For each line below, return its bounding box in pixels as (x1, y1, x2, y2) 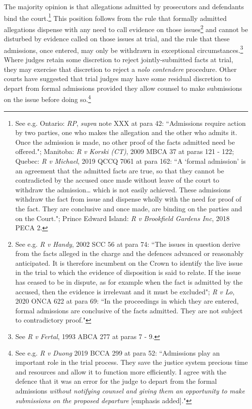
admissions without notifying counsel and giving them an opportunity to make (15, 386, 245, 395)
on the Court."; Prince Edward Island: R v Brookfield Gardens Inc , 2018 (15, 213, 230, 223)
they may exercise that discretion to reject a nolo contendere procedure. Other (4, 64, 237, 74)
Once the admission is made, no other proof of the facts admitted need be (15, 136, 235, 147)
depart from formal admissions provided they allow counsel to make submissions (4, 83, 242, 93)
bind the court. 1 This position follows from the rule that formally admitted (4, 11, 227, 23)
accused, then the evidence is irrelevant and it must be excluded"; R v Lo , (15, 286, 235, 296)
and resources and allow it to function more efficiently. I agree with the (15, 366, 226, 376)
